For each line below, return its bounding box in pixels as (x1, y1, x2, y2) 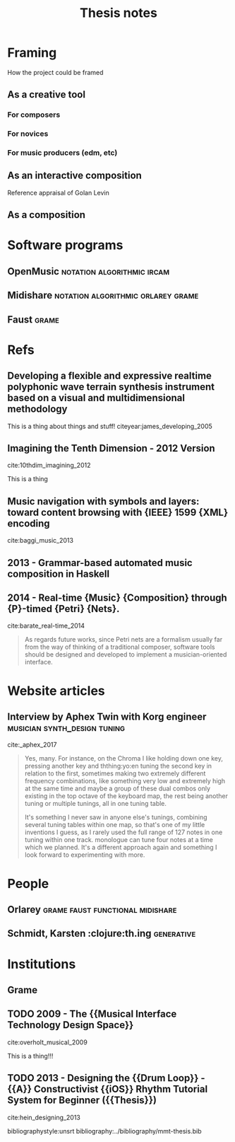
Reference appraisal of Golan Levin (7, 188, 109, 197)
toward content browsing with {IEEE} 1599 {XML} (7, 506, 229, 518)
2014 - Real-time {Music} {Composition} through (7, 592, 227, 604)
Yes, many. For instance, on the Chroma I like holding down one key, (24, 754, 224, 763)
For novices (7, 129, 49, 139)
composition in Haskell (7, 567, 110, 579)
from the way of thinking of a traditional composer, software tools (24, 642, 215, 652)
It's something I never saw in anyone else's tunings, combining (24, 813, 207, 821)
